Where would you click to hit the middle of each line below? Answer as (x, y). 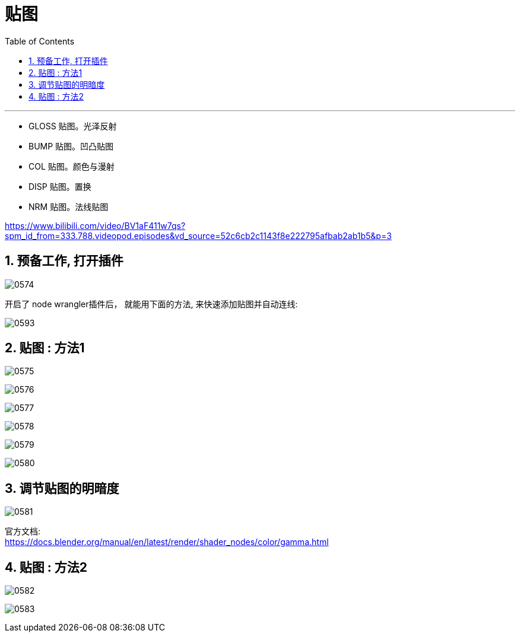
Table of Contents (40, 41)
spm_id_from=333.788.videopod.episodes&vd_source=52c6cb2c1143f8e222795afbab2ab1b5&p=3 (198, 235)
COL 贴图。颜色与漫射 (72, 166)
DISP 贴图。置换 (60, 186)
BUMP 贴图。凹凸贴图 (71, 146)
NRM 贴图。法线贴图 (69, 206)
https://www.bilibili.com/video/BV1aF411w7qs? (95, 225)
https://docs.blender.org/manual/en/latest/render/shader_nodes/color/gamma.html (167, 542)
